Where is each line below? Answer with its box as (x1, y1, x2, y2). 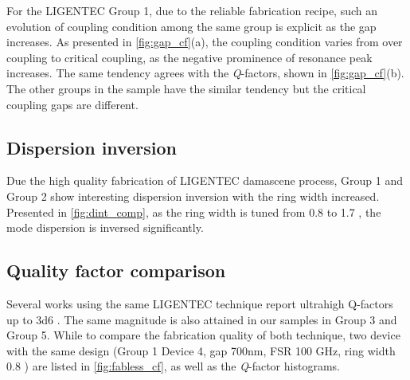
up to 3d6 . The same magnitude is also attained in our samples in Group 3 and (6, 311, 397, 327)
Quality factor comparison (6, 258, 226, 283)
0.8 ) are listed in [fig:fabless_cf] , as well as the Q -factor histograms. (6, 358, 340, 374)
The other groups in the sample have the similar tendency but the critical (6, 80, 366, 96)
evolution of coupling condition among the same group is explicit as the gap (6, 18, 377, 34)
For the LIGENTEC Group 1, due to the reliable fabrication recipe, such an (6, 2, 378, 18)
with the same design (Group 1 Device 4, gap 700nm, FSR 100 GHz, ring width (6, 342, 396, 358)
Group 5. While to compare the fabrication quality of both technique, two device (6, 327, 400, 343)
